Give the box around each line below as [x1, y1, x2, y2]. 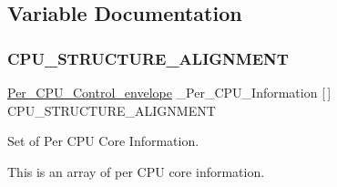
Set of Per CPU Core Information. [7, 131, 199, 151]
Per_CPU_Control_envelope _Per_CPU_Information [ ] [7, 83, 332, 101]
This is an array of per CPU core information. [7, 161, 265, 181]
